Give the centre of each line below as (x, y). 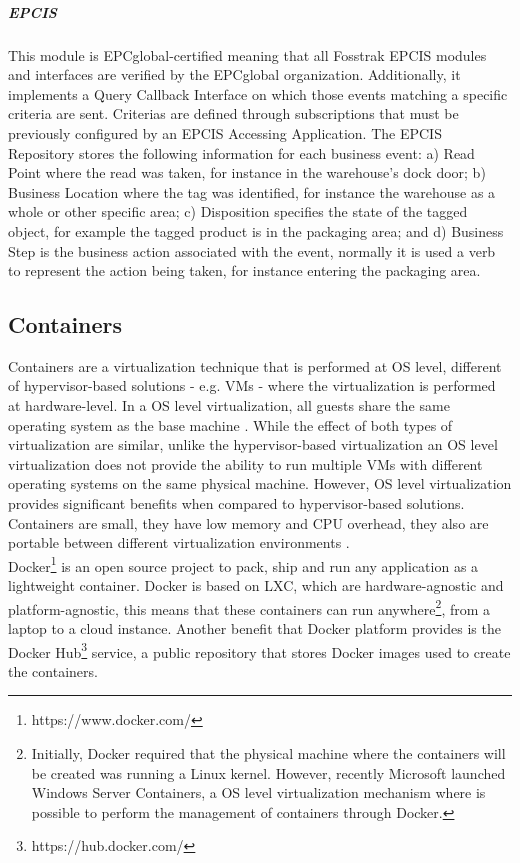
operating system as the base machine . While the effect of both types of (230, 424)
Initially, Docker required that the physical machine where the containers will (268, 752)
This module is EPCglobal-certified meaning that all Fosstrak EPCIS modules (247, 54)
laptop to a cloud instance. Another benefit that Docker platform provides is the (254, 627)
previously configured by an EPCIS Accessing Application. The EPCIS (225, 132)
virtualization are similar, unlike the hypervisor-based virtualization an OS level (253, 444)
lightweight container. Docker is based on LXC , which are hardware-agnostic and (256, 585)
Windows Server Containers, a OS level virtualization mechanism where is (258, 792)
